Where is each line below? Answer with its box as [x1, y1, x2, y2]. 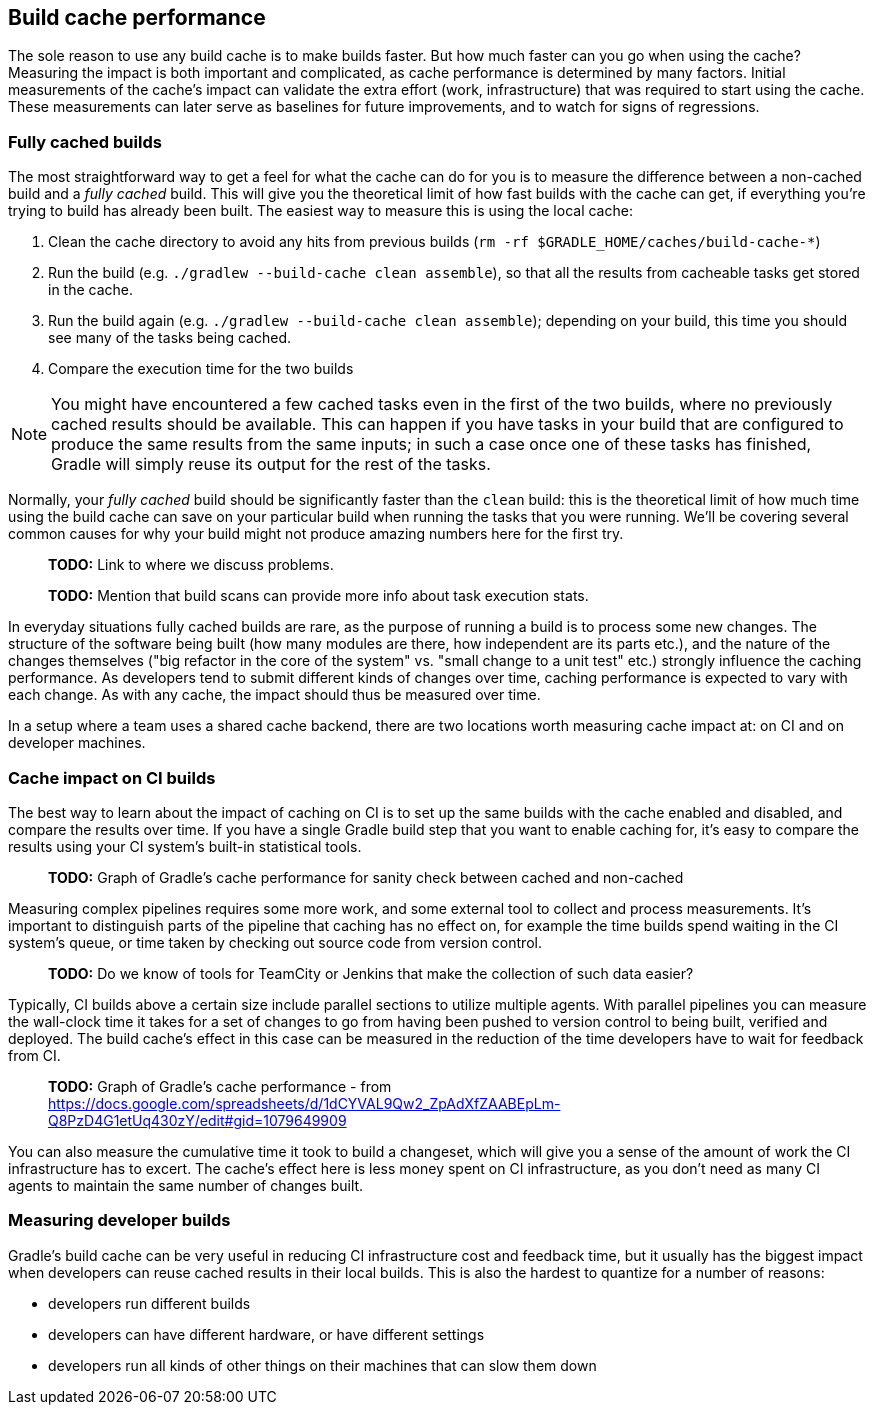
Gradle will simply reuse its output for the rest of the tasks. [51, 454, 491, 475]
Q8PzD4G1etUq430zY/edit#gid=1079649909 [48, 1111, 347, 1129]
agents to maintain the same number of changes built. [8, 1176, 364, 1194]
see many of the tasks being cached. [48, 329, 291, 347]
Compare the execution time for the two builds [48, 360, 354, 378]
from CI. [8, 1046, 61, 1064]
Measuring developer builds [8, 1210, 231, 1231]
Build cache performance [8, 5, 266, 30]
